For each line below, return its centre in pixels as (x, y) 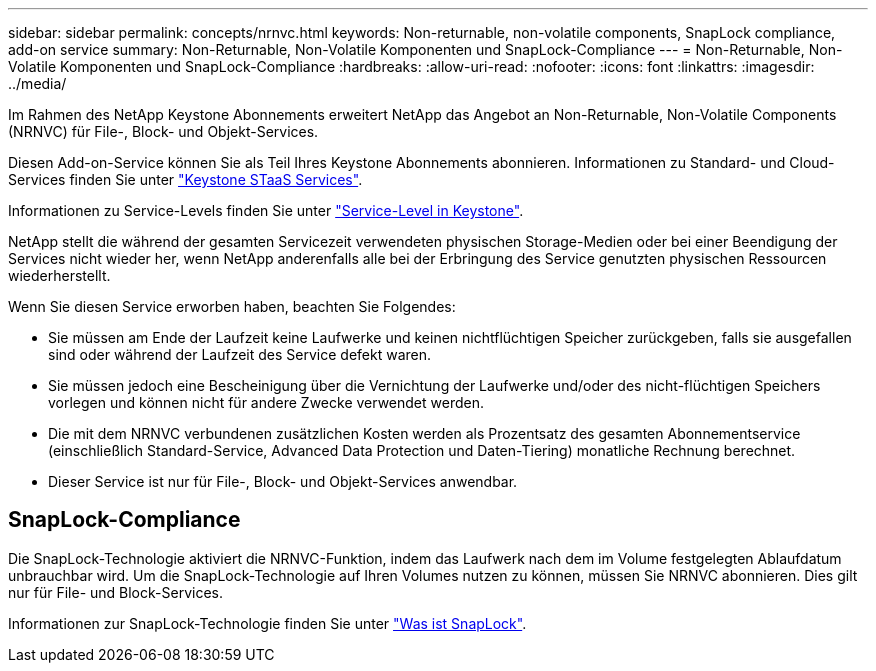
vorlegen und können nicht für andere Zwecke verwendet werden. (266, 402)
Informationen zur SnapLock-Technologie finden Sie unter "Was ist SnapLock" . (267, 623)
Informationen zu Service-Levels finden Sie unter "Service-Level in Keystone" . (266, 210)
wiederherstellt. (59, 275)
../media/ (37, 83)
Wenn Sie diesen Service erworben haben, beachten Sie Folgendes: (232, 306)
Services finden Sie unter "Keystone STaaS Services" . (185, 179)
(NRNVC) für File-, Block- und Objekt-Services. (163, 131)
